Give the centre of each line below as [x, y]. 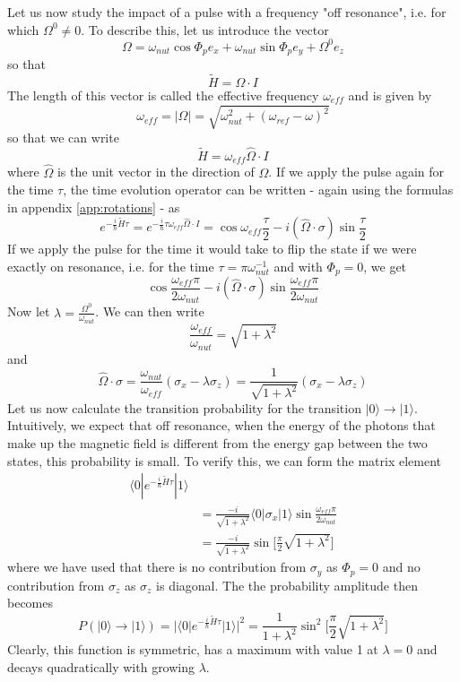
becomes [30, 603]
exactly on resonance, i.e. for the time [111, 266]
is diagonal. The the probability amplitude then [287, 585]
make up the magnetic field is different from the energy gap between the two [217, 442]
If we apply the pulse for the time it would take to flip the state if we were [212, 249]
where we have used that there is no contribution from [157, 567]
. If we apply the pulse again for [356, 172]
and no [401, 567]
